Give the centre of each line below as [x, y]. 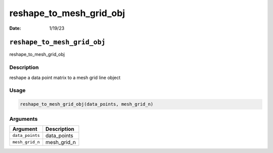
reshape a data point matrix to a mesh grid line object [65, 78]
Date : [15, 28]
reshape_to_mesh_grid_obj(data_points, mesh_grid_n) [87, 104]
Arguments [24, 119]
